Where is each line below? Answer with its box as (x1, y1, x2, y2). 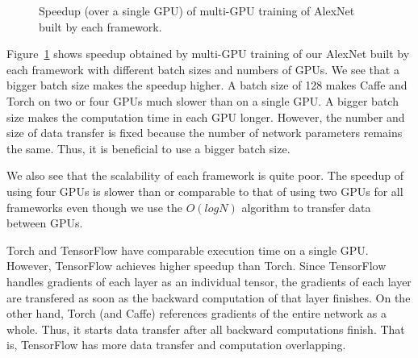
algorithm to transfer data (241, 198, 371, 215)
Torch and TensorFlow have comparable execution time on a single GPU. (6, 241, 369, 258)
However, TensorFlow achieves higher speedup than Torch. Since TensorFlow (6, 257, 387, 274)
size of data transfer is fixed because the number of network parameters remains (6, 124, 403, 141)
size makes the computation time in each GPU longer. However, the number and (6, 108, 405, 125)
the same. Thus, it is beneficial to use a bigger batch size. (6, 139, 291, 156)
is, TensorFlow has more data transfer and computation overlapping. (6, 336, 346, 353)
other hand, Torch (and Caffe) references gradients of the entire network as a (6, 305, 387, 322)
